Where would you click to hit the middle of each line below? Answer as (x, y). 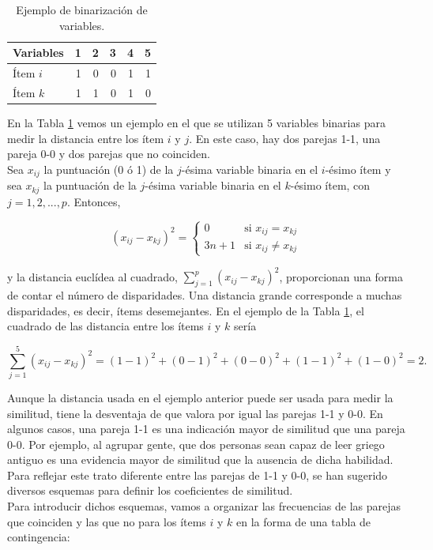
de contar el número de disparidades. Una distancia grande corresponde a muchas (205, 295)
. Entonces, (94, 201)
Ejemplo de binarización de (82, 9)
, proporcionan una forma (341, 276)
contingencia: (39, 537)
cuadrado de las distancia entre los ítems (105, 326)
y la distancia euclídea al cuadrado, (92, 276)
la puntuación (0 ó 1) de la (109, 169)
